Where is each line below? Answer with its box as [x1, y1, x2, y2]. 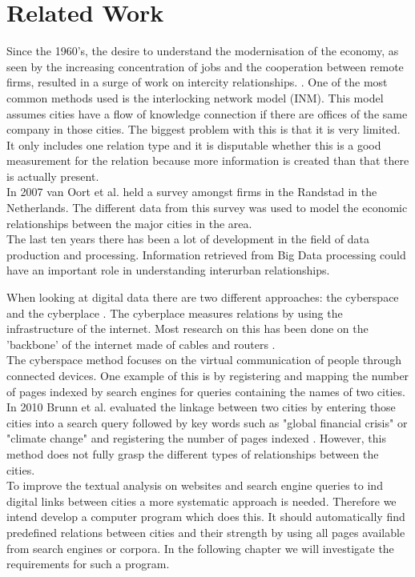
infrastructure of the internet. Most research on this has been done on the [6, 320, 369, 337]
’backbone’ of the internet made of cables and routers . [6, 335, 276, 352]
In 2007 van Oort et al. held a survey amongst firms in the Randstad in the [6, 183, 377, 200]
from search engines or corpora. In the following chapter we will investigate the [6, 539, 394, 556]
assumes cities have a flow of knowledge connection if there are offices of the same [6, 105, 408, 122]
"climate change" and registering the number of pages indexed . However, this [6, 430, 387, 447]
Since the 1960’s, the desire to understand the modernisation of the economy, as [6, 42, 399, 59]
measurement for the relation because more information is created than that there [6, 152, 409, 169]
